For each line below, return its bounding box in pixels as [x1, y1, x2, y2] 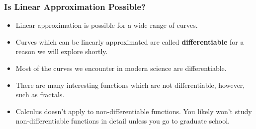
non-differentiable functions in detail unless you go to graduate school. [15, 116, 230, 126]
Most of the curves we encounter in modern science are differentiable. [15, 63, 227, 73]
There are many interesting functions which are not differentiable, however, [15, 79, 245, 90]
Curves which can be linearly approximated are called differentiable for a [15, 36, 244, 47]
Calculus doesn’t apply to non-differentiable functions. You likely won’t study [15, 106, 252, 116]
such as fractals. [15, 89, 65, 100]
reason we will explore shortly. [15, 46, 108, 57]
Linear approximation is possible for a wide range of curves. [15, 20, 198, 30]
